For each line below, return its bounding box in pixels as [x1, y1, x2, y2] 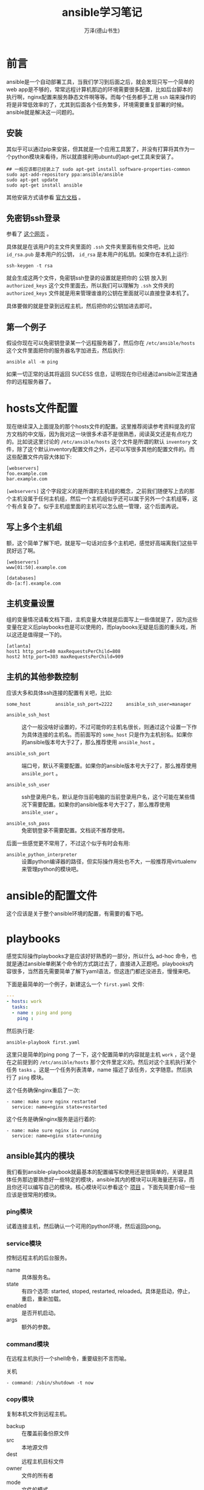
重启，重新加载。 [21, 1295, 64, 1303]
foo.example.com [6, 471, 47, 477]
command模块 [6, 1340, 50, 1348]
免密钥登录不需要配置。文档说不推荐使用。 [21, 826, 128, 833]
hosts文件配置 [6, 402, 78, 415]
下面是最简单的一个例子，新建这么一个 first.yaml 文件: [6, 981, 144, 988]
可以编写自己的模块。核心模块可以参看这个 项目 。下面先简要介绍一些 [22, 1183, 195, 1190]
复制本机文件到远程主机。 [6, 1410, 70, 1417]
